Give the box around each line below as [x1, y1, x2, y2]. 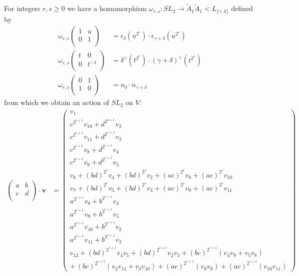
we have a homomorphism [67, 3, 147, 13]
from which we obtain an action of [4, 97, 109, 107]
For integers [4, 3, 40, 13]
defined [231, 3, 253, 13]
